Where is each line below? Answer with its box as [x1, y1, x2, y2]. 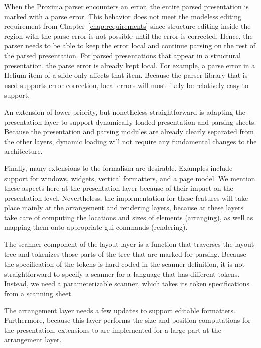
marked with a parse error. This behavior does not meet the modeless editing [4, 11, 242, 21]
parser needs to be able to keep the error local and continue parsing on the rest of [4, 40, 256, 51]
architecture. [4, 146, 43, 156]
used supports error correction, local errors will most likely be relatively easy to [4, 79, 248, 90]
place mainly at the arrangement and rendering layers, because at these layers [4, 202, 243, 213]
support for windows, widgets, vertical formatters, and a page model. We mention [4, 172, 255, 183]
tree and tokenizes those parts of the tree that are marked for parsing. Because [4, 248, 246, 259]
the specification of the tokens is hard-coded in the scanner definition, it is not [4, 258, 245, 269]
